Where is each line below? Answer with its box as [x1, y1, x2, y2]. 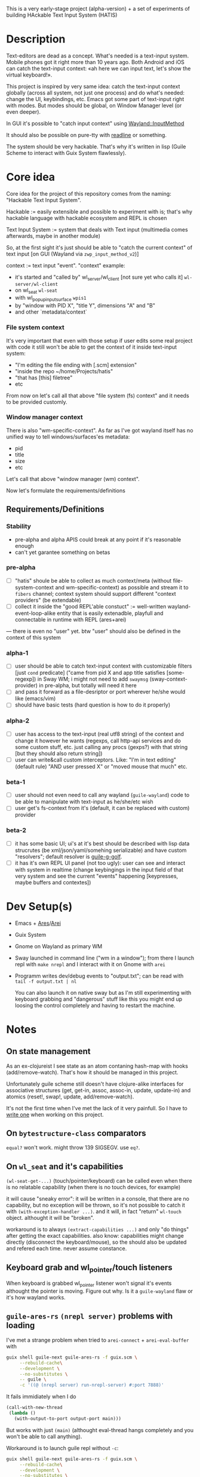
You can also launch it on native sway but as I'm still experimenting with [14, 989, 192, 996]
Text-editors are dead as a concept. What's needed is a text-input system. [6, 52, 189, 59]
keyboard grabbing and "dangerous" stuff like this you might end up [14, 995, 183, 1003]
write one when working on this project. [6, 1111, 104, 1118]
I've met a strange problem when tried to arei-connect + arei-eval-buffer [6, 1336, 189, 1344]
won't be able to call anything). [6, 1433, 82, 1440]
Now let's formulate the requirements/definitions [6, 487, 125, 494]
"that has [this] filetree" [14, 374, 73, 381]
